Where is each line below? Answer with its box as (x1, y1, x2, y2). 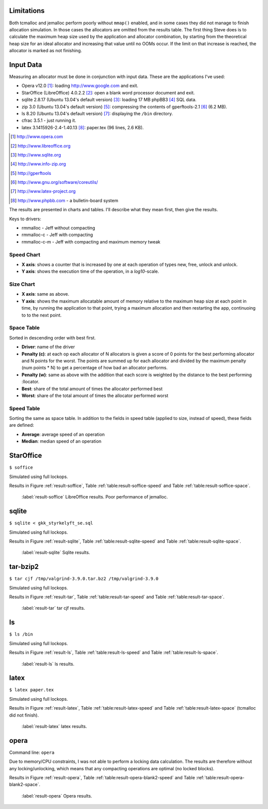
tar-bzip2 (9, 563, 39, 571)
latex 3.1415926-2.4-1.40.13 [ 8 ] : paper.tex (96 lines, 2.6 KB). (21, 124, 144, 130)
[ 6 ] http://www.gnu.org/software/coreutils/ (10, 179, 98, 185)
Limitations (9, 6, 45, 15)
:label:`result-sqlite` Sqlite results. (21, 550, 90, 556)
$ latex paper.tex (9, 687, 54, 693)
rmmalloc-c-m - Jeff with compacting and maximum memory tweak (21, 239, 161, 244)
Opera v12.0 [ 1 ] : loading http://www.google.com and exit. (21, 82, 138, 89)
